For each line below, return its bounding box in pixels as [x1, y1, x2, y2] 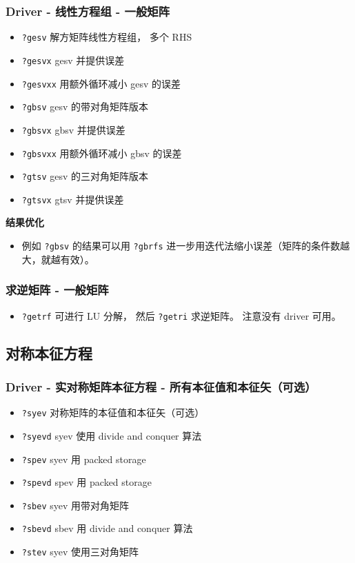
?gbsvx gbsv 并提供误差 [21, 122, 125, 136]
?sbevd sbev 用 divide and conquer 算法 [21, 521, 193, 535]
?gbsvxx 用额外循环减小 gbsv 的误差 [21, 145, 182, 160]
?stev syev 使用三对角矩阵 [21, 544, 139, 559]
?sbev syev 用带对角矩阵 [21, 498, 130, 512]
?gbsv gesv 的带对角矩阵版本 [21, 99, 149, 114]
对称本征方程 [6, 342, 92, 363]
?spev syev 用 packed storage [21, 451, 146, 466]
